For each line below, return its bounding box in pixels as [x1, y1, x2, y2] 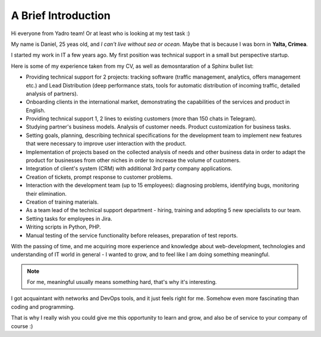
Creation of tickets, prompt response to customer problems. [26, 173, 173, 180]
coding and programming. [11, 303, 75, 310]
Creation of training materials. [26, 198, 99, 205]
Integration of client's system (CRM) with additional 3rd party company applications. [26, 165, 232, 172]
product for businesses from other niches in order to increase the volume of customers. [26, 157, 241, 164]
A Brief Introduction [11, 9, 111, 22]
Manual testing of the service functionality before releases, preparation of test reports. [26, 232, 238, 239]
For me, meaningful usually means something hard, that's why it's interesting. [27, 279, 217, 286]
